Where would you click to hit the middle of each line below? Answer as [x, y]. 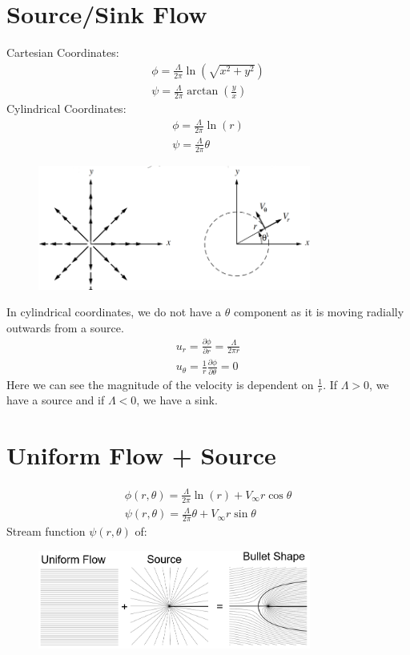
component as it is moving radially [319, 312]
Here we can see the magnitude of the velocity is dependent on [160, 384]
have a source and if [56, 400]
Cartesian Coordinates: [63, 52]
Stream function [46, 530]
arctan [203, 92]
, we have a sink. [177, 400]
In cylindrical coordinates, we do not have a [114, 312]
